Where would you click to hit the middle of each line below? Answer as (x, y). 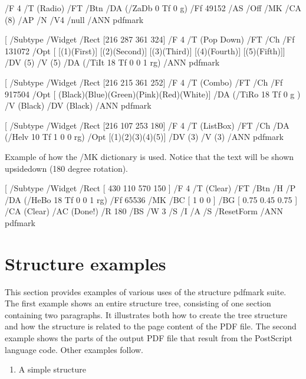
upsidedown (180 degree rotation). (67, 168)
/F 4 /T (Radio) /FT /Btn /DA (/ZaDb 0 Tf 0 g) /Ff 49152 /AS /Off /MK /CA (153, 8)
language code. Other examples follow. (74, 349)
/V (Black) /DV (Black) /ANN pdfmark (78, 105)
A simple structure (52, 369)
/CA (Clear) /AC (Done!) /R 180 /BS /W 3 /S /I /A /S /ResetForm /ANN (144, 211)
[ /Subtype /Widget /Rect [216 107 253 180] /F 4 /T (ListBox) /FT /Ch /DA (147, 125)
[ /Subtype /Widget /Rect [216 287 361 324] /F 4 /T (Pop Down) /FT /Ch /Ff (150, 39)
